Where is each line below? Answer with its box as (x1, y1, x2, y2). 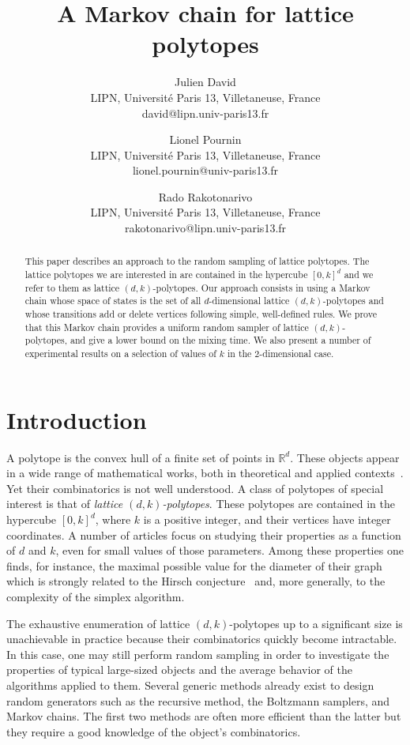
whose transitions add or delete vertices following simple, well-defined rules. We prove (24, 307, 377, 321)
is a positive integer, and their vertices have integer (143, 511, 391, 528)
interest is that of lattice (6, 495, 123, 512)
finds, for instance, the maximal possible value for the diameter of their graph (6, 557, 382, 574)
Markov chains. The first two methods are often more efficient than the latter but (6, 708, 401, 724)
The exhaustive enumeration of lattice (6, 615, 190, 631)
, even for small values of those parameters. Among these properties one (55, 542, 404, 559)
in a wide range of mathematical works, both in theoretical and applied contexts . (6, 465, 404, 481)
